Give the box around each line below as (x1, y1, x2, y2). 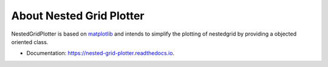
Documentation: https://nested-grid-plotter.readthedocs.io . (26, 49, 175, 57)
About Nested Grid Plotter (11, 9, 145, 22)
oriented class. (11, 38, 49, 45)
